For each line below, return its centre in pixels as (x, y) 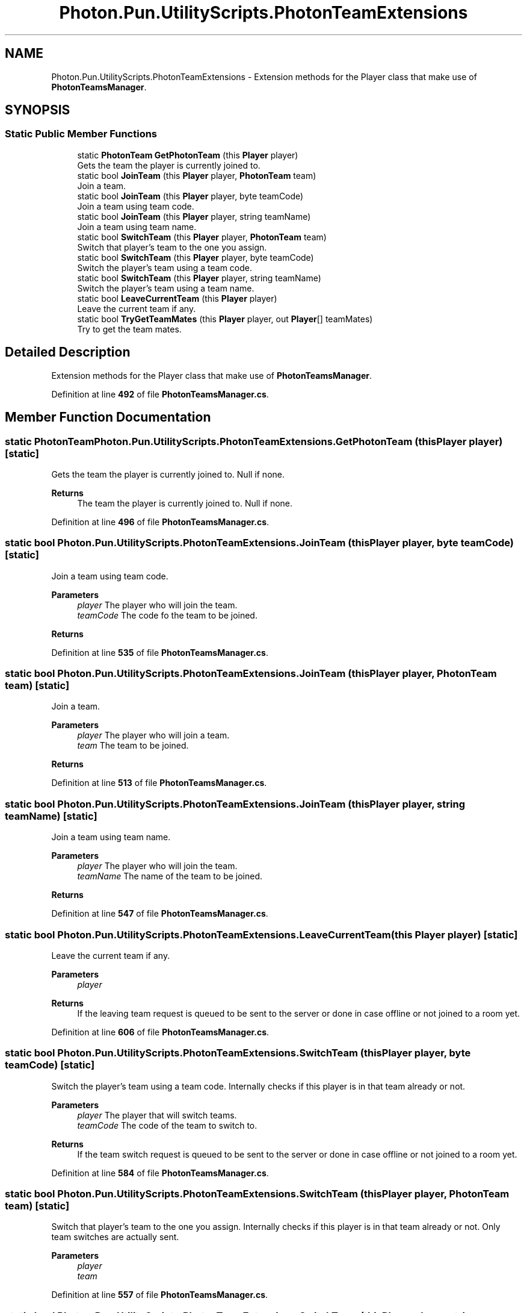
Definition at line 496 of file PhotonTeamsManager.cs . (160, 522)
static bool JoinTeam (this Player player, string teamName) (194, 216)
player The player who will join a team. (153, 735)
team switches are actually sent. (115, 1237)
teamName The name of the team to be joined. (170, 876)
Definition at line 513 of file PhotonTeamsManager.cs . (159, 783)
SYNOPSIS (38, 110)
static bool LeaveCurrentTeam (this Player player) (177, 298)
